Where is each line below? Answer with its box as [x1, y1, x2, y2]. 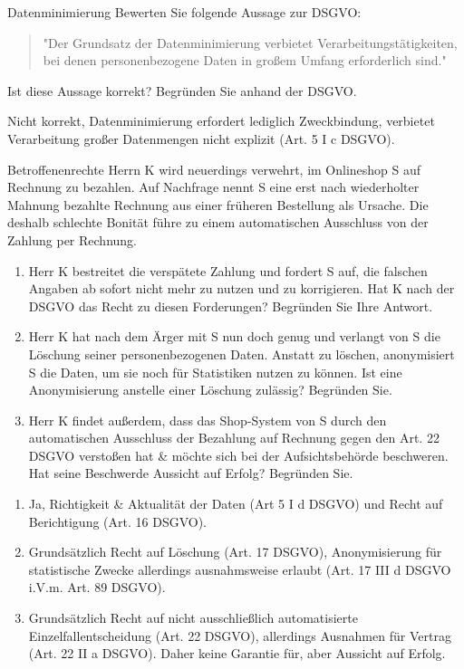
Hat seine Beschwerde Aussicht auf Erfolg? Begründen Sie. [28, 464, 353, 483]
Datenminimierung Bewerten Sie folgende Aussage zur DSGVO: [7, 3, 362, 21]
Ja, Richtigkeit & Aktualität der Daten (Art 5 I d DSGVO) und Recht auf [28, 494, 443, 513]
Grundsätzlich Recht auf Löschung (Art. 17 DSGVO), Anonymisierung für [28, 542, 442, 561]
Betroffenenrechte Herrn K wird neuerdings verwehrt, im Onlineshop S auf [7, 159, 421, 178]
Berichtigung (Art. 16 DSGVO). [28, 511, 207, 530]
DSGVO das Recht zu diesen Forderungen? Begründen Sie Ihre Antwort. [28, 296, 433, 315]
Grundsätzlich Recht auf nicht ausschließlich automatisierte [28, 608, 358, 627]
